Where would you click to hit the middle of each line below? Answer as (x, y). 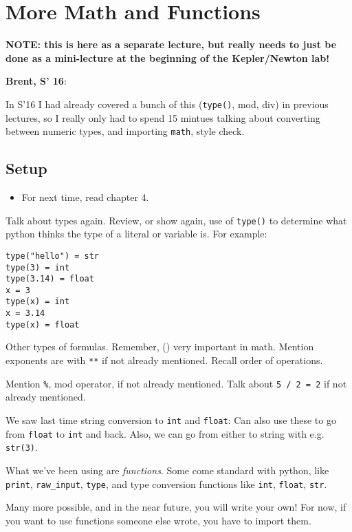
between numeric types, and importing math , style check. (125, 131)
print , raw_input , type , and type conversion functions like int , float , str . (166, 483)
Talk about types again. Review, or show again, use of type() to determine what (176, 220)
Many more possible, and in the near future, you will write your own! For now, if (176, 507)
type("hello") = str (53, 256)
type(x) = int (38, 302)
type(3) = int (38, 267)
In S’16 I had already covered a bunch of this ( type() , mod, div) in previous (167, 104)
